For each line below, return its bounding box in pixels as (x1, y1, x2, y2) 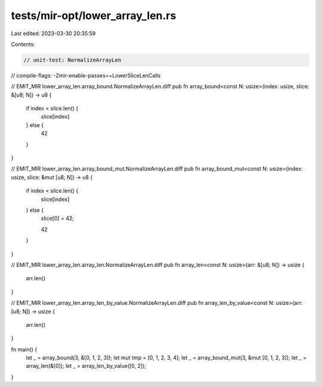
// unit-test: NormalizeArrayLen (23, 57, 122, 63)
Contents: (11, 41, 35, 48)
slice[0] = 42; (41, 215, 75, 222)
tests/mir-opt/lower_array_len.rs (11, 9, 177, 22)
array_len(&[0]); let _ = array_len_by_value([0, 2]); (26, 363, 146, 370)
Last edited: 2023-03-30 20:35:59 (11, 30, 96, 37)
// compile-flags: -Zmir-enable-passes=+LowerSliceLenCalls (11, 72, 161, 79)
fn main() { (11, 346, 38, 353)
